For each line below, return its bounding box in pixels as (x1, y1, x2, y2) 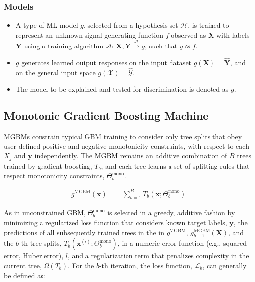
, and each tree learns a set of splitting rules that (101, 160, 250, 171)
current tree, (4, 260, 42, 270)
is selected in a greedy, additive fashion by (107, 207, 235, 218)
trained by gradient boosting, (4, 160, 92, 171)
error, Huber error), (4, 250, 64, 261)
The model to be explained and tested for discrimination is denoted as (15, 84, 229, 94)
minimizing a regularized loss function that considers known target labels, (4, 217, 227, 227)
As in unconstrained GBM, (4, 207, 86, 218)
